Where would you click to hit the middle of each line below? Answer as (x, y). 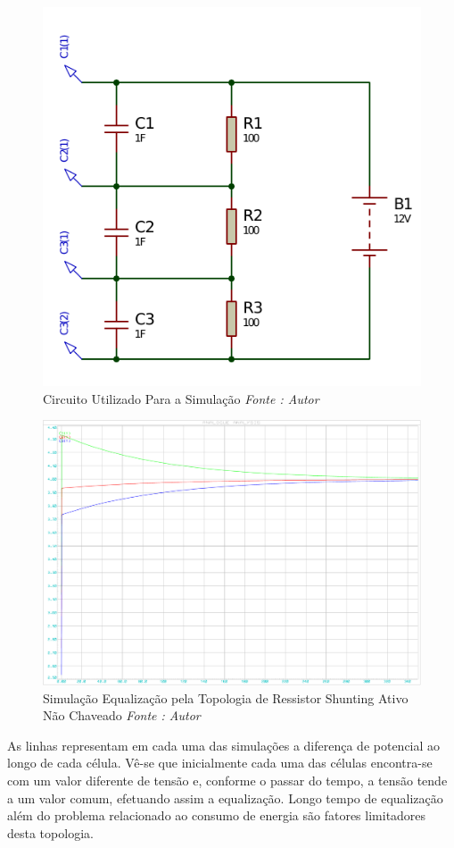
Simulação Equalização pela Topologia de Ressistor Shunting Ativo (226, 697)
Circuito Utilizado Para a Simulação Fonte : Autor (181, 398)
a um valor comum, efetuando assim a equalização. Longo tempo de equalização (225, 798)
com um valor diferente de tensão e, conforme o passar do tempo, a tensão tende (227, 781)
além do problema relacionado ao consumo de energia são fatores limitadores (217, 815)
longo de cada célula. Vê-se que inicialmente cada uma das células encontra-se (220, 763)
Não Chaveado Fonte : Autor (122, 715)
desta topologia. (50, 832)
